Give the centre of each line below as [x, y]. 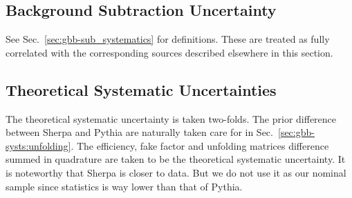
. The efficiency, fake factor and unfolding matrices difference [200, 145]
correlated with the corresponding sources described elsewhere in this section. [169, 52]
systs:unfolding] [38, 145]
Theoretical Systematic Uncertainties [141, 89]
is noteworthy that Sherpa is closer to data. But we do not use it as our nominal [176, 172]
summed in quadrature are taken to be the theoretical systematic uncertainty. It [176, 159]
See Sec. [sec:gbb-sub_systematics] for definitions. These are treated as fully [168, 39]
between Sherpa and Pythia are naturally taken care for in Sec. [139, 132]
